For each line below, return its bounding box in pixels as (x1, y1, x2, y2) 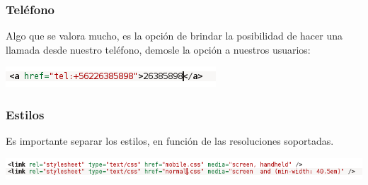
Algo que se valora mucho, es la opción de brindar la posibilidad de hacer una (6, 28, 343, 43)
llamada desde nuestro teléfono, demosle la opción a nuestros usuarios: (6, 42, 311, 56)
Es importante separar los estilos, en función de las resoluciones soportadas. (6, 133, 334, 148)
